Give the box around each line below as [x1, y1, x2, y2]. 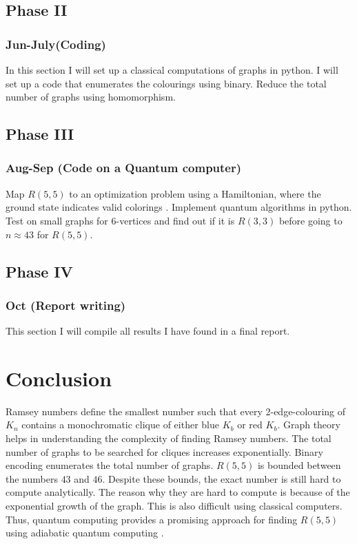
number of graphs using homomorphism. [6, 90, 176, 104]
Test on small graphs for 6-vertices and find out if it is [6, 213, 235, 227]
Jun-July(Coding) [6, 35, 106, 52]
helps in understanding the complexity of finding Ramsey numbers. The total [6, 431, 331, 446]
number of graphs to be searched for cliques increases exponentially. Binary [6, 444, 323, 459]
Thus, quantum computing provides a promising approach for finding [6, 512, 298, 526]
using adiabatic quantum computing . [6, 525, 164, 540]
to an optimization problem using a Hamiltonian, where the [69, 186, 321, 200]
